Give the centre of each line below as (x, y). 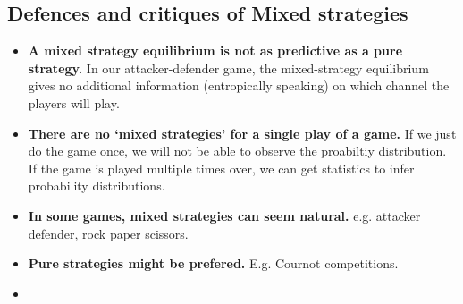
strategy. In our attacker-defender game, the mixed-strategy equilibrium (228, 68)
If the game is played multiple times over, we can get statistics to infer (221, 168)
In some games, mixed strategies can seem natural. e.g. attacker (224, 215)
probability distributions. (97, 186)
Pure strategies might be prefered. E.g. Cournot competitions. (213, 263)
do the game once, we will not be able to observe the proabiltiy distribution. (237, 151)
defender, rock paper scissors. (108, 233)
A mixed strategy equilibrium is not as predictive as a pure (215, 51)
